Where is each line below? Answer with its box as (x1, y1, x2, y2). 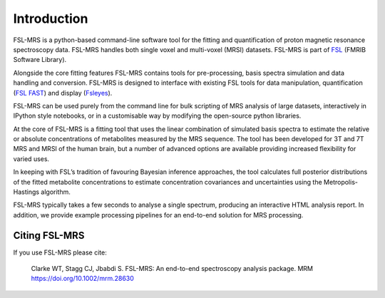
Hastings (13, 187, 39, 196)
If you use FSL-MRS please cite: (13, 248, 107, 257)
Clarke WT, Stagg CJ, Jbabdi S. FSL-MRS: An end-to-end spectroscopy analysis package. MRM (31, 264, 314, 273)
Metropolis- (323, 178, 358, 186)
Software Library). (13, 56, 67, 64)
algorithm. (40, 187, 71, 196)
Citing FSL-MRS (13, 229, 85, 242)
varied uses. (13, 154, 50, 163)
